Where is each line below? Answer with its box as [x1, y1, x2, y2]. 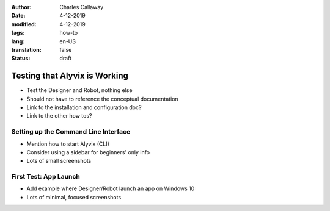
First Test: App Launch [11, 173, 81, 181]
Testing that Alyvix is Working [11, 71, 128, 81]
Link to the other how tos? [26, 112, 92, 120]
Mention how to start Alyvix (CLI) [26, 140, 110, 148]
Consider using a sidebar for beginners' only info [26, 148, 150, 156]
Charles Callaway [59, 4, 104, 10]
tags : [11, 29, 25, 37]
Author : [11, 4, 32, 10]
